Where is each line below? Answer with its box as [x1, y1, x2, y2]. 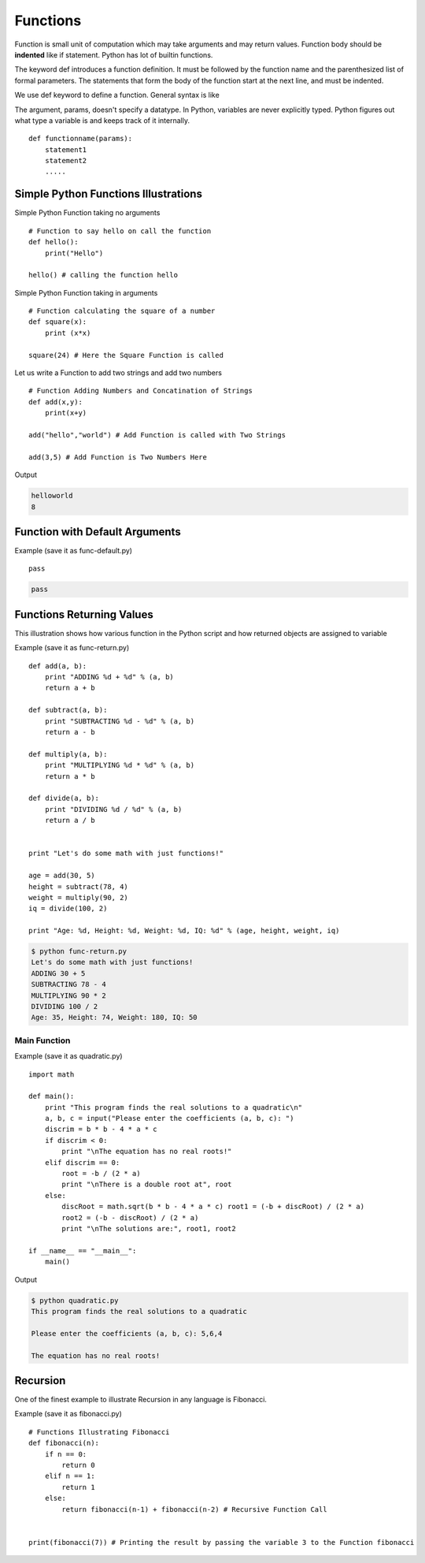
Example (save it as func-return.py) [14, 643, 130, 653]
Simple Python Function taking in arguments [14, 288, 158, 297]
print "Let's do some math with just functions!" [28, 849, 224, 858]
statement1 [44, 145, 87, 154]
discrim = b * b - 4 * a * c [44, 1125, 157, 1134]
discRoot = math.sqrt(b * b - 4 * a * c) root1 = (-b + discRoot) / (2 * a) [61, 1202, 365, 1211]
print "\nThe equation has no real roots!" [61, 1147, 232, 1156]
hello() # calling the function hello [28, 270, 179, 280]
